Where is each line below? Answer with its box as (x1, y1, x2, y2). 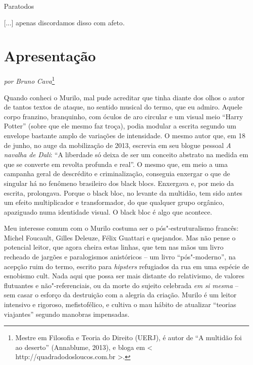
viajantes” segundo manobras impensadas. (4, 309, 129, 319)
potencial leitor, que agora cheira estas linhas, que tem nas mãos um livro (4, 242, 224, 252)
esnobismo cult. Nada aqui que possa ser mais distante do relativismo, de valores (4, 271, 245, 281)
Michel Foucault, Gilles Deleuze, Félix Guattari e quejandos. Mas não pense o (4, 232, 235, 242)
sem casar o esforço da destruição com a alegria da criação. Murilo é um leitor (4, 290, 237, 300)
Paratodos (4, 1, 34, 11)
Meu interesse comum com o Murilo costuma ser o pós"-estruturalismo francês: (4, 223, 239, 233)
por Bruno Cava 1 (4, 74, 55, 86)
